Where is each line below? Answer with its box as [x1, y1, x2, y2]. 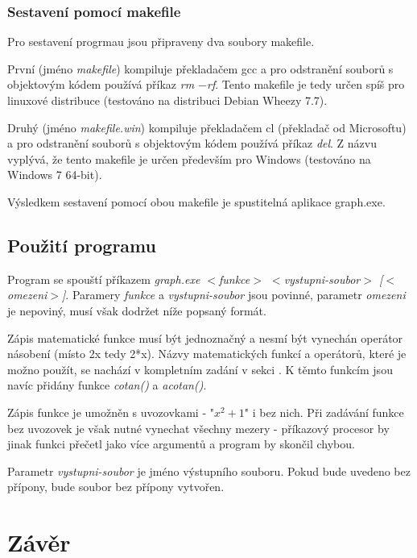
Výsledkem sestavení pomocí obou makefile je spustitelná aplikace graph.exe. [7, 193, 386, 210]
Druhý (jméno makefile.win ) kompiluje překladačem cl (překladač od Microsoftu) [7, 119, 407, 135]
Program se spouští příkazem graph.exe [7, 270, 200, 287]
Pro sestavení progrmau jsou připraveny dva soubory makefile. [7, 33, 315, 50]
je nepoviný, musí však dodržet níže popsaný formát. [7, 302, 266, 319]
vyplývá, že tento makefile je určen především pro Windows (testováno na [7, 150, 371, 167]
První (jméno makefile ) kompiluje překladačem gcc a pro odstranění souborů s [7, 60, 394, 77]
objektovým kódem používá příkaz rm [7, 76, 195, 93]
